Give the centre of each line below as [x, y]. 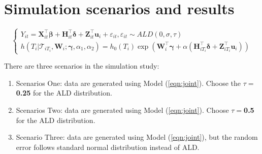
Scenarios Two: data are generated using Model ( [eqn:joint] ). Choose [122, 110]
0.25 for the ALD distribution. [64, 93]
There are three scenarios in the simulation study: [82, 66]
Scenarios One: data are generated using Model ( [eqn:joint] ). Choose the [128, 83]
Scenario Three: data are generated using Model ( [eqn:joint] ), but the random [137, 137]
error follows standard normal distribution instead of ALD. [108, 147]
